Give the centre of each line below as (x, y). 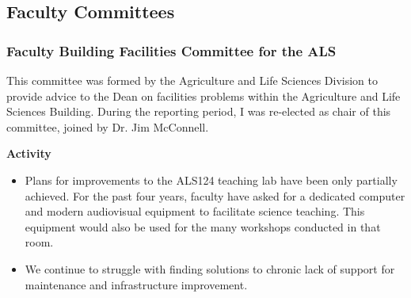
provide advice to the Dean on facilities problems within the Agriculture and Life (204, 96)
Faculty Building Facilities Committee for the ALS (171, 50)
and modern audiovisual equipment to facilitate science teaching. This (195, 211)
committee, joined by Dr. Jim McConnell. (108, 126)
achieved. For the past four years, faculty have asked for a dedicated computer (215, 195)
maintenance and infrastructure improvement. (136, 284)
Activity (29, 153)
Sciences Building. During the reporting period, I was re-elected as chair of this (199, 111)
